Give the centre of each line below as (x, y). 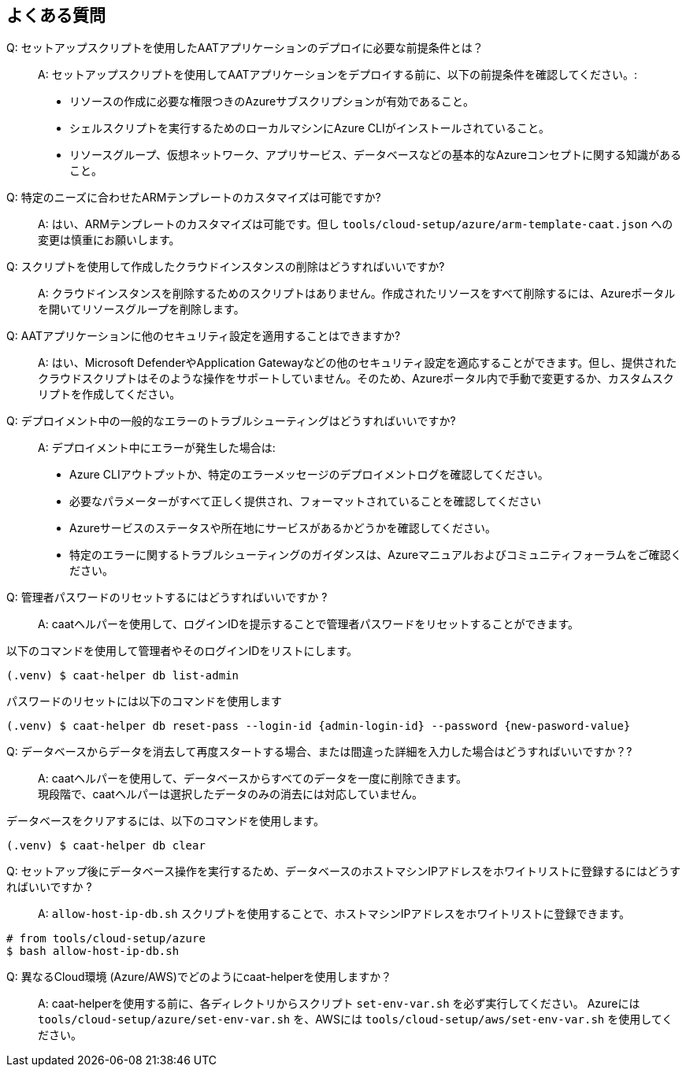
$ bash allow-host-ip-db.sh (93, 951)
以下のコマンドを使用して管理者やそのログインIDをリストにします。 (182, 651)
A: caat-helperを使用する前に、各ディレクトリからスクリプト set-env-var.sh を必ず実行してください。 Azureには (339, 1004)
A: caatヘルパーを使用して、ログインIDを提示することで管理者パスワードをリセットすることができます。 (308, 624)
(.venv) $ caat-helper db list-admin (123, 676)
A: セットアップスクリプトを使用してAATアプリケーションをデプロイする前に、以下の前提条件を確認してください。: (338, 75)
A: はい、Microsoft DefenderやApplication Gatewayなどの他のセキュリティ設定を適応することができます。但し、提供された (358, 363)
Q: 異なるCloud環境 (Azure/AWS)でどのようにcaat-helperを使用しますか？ (199, 977)
